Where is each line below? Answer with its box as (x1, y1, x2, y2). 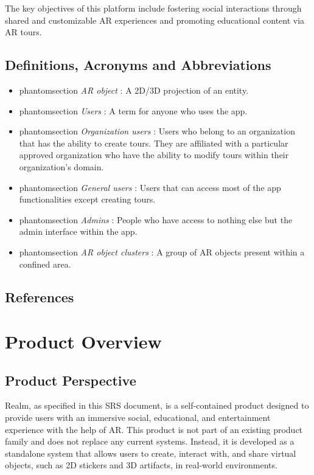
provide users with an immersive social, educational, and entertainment (5, 411, 271, 424)
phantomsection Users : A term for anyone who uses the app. (19, 104, 248, 117)
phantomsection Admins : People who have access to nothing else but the (19, 213, 293, 226)
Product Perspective (5, 370, 136, 389)
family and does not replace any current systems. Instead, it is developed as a (5, 435, 295, 448)
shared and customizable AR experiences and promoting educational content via (5, 13, 305, 26)
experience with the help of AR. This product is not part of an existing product (5, 423, 303, 435)
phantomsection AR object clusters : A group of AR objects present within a (19, 245, 305, 258)
